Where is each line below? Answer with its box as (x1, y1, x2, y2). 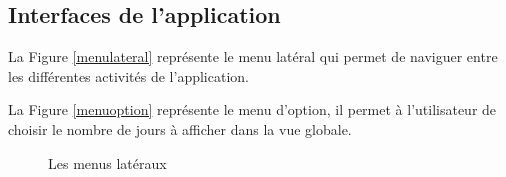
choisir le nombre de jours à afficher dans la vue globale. (8, 118, 352, 139)
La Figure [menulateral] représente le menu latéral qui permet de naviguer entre (8, 46, 498, 67)
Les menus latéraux (48, 152, 167, 173)
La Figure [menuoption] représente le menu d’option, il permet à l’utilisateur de (8, 99, 497, 120)
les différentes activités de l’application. (8, 65, 249, 86)
